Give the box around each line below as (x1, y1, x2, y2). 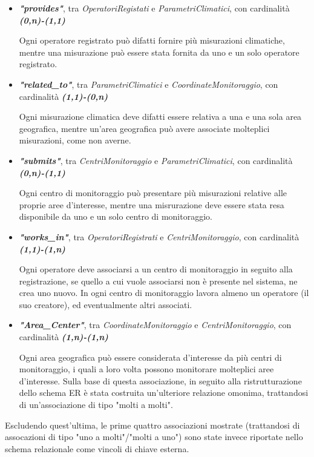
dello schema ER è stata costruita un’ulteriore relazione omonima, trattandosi (19, 386, 309, 399)
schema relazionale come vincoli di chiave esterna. (5, 442, 189, 455)
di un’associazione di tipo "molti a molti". (19, 398, 173, 411)
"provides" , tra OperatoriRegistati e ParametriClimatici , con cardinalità (19, 2, 290, 14)
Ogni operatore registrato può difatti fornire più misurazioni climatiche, (19, 34, 285, 47)
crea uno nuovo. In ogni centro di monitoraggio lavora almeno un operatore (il (19, 286, 309, 299)
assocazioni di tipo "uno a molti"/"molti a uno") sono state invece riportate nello (5, 430, 303, 443)
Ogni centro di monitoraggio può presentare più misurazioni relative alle (19, 186, 287, 199)
